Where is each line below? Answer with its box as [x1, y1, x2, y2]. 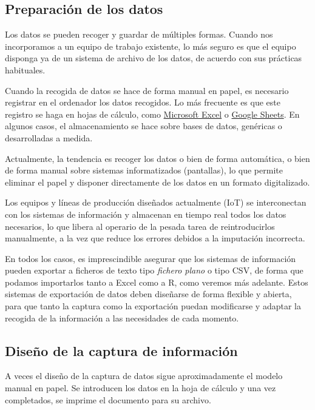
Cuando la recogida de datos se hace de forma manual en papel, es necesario [5, 84, 289, 96]
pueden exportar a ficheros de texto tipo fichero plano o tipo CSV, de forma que [5, 264, 303, 277]
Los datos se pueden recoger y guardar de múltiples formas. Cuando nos [5, 28, 273, 41]
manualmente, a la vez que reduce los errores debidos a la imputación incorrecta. [5, 232, 305, 244]
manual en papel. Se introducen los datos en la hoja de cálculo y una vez [5, 381, 276, 394]
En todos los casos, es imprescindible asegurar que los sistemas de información [5, 252, 296, 264]
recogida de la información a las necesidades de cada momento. [5, 311, 239, 324]
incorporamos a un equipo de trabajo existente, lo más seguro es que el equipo [5, 39, 296, 52]
